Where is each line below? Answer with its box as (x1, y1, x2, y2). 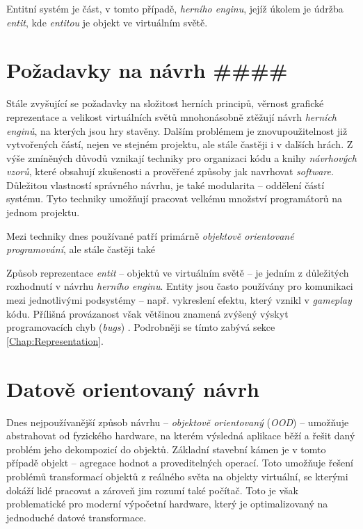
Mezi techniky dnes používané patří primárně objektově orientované (6, 228, 294, 243)
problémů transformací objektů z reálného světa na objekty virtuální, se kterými (6, 469, 348, 483)
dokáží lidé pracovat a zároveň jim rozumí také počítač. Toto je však (6, 482, 298, 497)
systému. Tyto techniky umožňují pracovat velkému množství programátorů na (6, 191, 342, 206)
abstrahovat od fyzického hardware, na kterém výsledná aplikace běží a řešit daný (6, 428, 355, 443)
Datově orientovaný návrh (6, 374, 259, 402)
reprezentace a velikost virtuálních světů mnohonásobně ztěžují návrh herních (6, 109, 337, 124)
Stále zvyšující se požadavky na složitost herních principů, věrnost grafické (6, 96, 324, 111)
